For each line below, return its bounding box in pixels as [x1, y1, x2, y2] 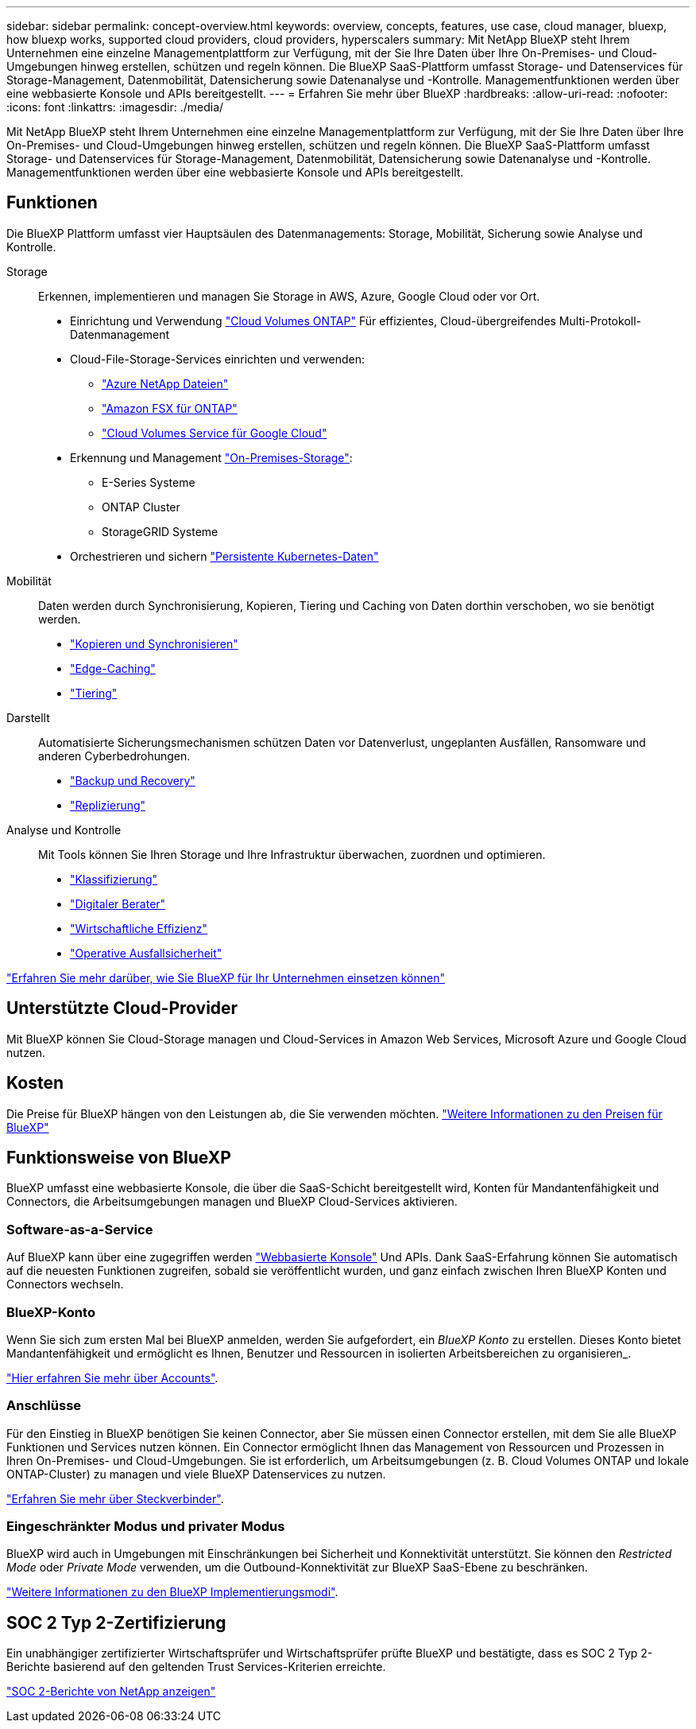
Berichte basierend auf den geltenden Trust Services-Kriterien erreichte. [6, 1660, 386, 1674]
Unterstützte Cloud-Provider [6, 998, 238, 1019]
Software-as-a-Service [6, 1221, 153, 1237]
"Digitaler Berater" [70, 896, 166, 911]
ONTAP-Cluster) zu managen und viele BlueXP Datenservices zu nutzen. [6, 1467, 386, 1481]
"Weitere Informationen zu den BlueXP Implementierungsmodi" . [6, 1585, 338, 1599]
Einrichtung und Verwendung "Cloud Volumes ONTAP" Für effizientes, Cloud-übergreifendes [70, 313, 556, 328]
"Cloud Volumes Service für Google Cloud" [102, 425, 327, 440]
